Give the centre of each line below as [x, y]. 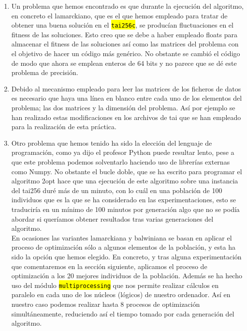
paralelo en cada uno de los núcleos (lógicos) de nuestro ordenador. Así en [121, 294]
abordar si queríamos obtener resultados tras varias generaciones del [112, 218]
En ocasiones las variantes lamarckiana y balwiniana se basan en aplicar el [122, 237]
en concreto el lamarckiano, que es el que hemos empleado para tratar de [119, 15]
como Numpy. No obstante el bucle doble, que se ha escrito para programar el [127, 171]
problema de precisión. [45, 72]
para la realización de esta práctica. [64, 127]
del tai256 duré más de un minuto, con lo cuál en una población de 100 [117, 190]
